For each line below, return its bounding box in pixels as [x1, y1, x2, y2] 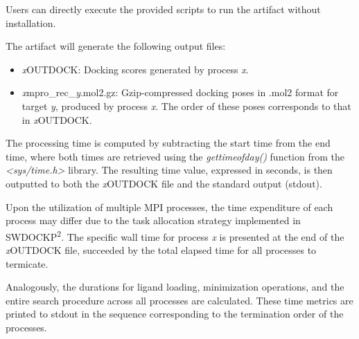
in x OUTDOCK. [21, 112, 92, 127]
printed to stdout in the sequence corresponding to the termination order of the [6, 306, 344, 321]
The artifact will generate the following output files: [6, 39, 226, 53]
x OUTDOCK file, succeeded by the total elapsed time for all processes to [6, 242, 317, 257]
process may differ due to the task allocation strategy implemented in [6, 213, 301, 228]
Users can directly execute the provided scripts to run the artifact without [6, 2, 321, 16]
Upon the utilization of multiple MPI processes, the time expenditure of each [6, 199, 333, 214]
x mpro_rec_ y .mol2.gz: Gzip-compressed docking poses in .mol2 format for [21, 85, 339, 100]
